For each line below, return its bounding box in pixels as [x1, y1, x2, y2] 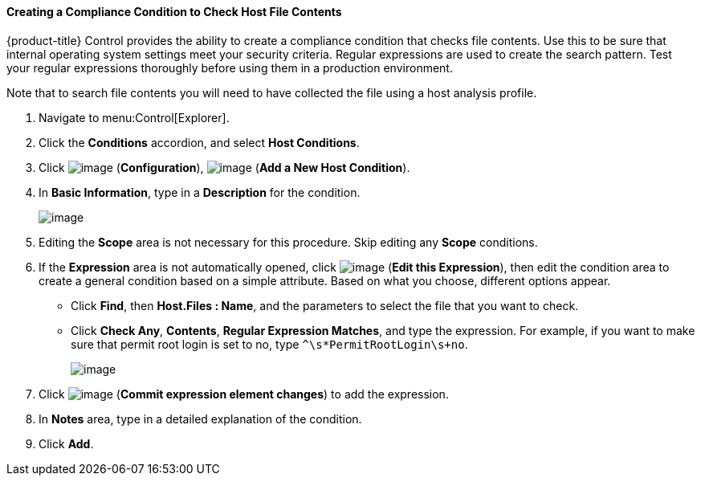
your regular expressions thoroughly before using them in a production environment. [6, 60, 453, 75]
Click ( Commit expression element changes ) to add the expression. [39, 386, 449, 401]
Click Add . [39, 436, 94, 451]
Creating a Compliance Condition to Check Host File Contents [6, 5, 342, 18]
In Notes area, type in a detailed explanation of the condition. [39, 411, 362, 426]
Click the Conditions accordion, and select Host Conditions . [39, 135, 360, 149]
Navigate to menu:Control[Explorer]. [39, 110, 230, 125]
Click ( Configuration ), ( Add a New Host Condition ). [39, 160, 410, 174]
